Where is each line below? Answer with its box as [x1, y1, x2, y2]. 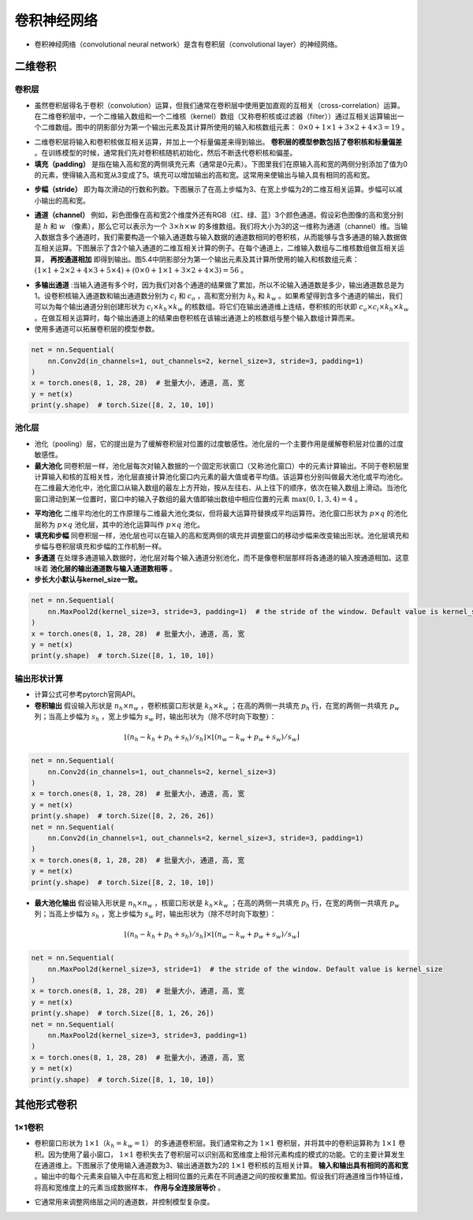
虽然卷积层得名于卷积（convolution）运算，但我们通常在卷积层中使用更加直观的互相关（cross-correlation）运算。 [34, 100, 405, 110]
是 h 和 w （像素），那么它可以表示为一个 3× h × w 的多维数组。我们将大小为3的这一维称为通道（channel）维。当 [34, 221, 401, 230]
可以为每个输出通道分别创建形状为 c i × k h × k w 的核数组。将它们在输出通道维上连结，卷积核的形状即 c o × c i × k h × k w [34, 302, 409, 313]
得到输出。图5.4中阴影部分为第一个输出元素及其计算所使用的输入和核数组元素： [99, 254, 359, 264]
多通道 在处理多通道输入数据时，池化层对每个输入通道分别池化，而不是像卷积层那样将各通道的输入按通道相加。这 [34, 552, 402, 562]
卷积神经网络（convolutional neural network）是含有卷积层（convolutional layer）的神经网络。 [34, 39, 342, 49]
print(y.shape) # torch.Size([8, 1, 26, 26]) [31, 1009, 214, 1018]
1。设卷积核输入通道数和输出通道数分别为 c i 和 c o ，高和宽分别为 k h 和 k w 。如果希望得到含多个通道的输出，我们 [34, 290, 403, 302]
